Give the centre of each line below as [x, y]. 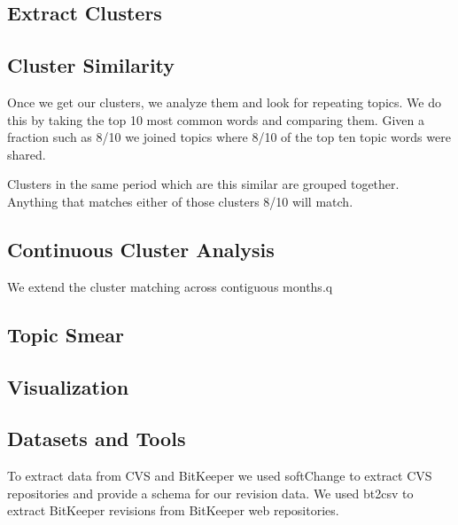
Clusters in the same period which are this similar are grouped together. [203, 184]
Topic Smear [66, 334]
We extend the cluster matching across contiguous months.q [170, 286]
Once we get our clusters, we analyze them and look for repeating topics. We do [224, 102]
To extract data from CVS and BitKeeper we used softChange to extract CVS [220, 476]
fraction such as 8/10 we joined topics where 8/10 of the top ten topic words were [229, 137]
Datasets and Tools [97, 439]
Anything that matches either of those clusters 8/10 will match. [180, 201]
